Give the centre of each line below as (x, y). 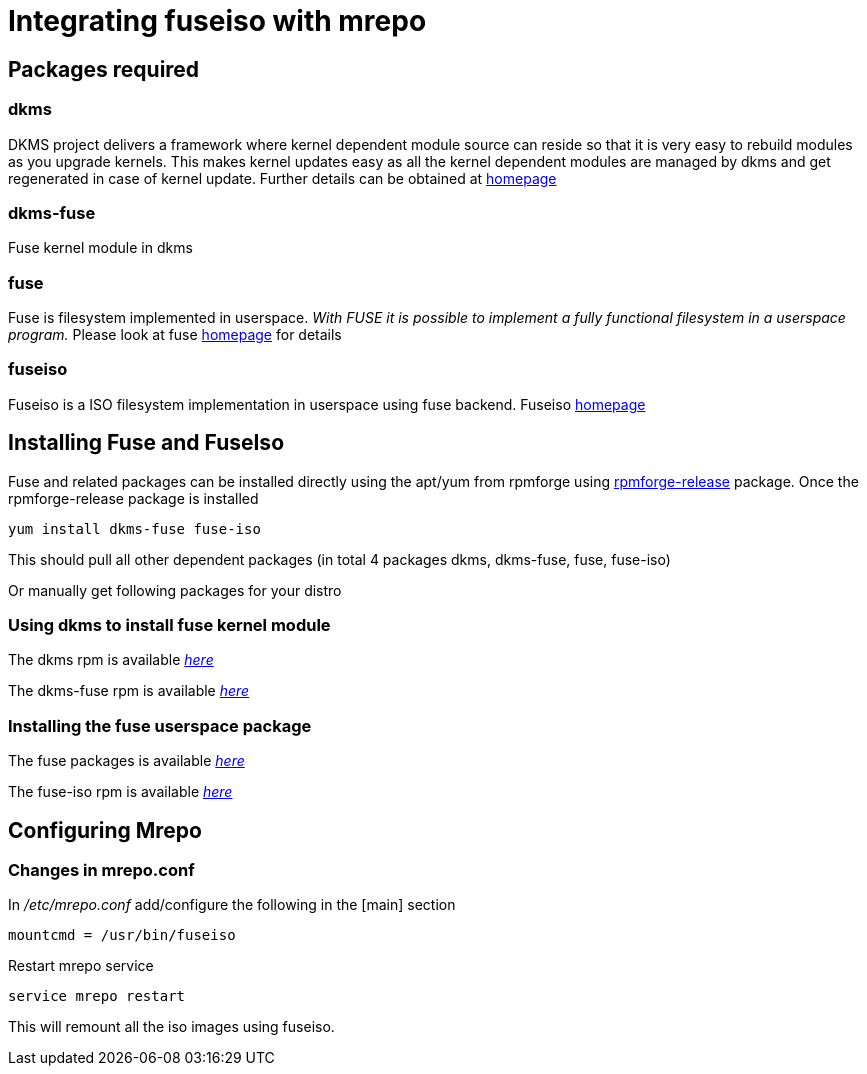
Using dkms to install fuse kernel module (169, 625)
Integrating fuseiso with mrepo (217, 21)
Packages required (104, 69)
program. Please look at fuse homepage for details (175, 335)
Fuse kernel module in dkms (100, 248)
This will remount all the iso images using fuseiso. (171, 1027)
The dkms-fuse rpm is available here (129, 691)
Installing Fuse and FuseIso (146, 443)
